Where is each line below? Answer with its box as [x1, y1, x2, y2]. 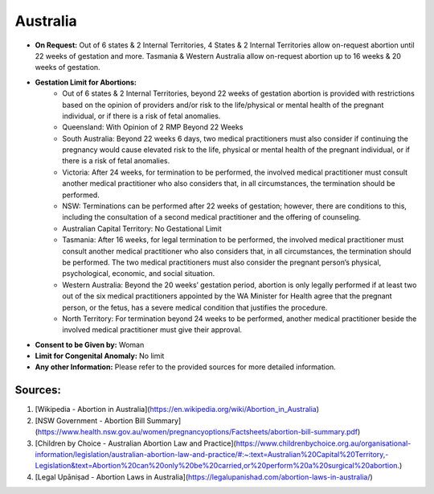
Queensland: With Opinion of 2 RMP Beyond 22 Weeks [62, 122, 244, 132]
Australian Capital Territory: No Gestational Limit [62, 224, 223, 233]
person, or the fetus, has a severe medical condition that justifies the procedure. [62, 303, 328, 312]
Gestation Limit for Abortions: [35, 77, 137, 87]
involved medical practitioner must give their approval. [62, 325, 243, 335]
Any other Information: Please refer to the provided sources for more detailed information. [35, 362, 337, 372]
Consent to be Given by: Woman [35, 340, 145, 349]
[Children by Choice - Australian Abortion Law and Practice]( [35, 438, 236, 448]
